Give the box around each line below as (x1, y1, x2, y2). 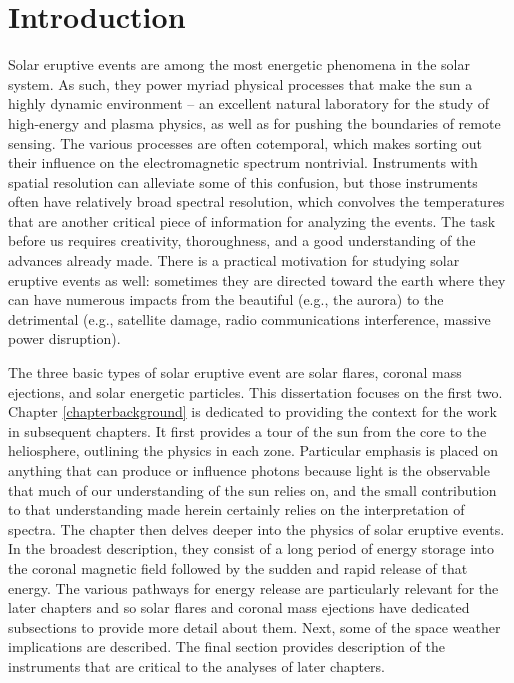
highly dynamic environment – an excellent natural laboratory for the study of (8, 93, 489, 114)
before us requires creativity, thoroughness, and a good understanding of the (8, 230, 476, 251)
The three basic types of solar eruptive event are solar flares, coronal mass (8, 362, 462, 383)
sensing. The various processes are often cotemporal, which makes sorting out (8, 132, 483, 153)
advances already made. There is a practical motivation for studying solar (8, 250, 460, 271)
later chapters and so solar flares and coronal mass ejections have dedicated (8, 597, 470, 618)
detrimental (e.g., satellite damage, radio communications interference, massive (8, 308, 491, 329)
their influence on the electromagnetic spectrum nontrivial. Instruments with (8, 152, 478, 173)
